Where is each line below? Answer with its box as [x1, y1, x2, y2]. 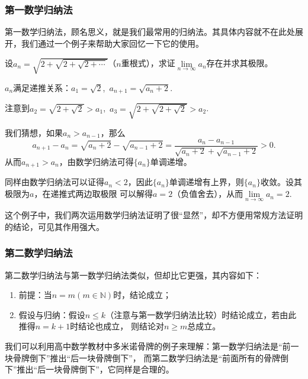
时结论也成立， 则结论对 [70, 320, 164, 332]
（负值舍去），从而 [172, 187, 243, 200]
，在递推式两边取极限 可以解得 [34, 187, 153, 200]
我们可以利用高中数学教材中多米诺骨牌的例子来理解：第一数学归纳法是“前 [5, 340, 291, 352]
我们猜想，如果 [5, 126, 63, 138]
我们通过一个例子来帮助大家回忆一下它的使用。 [21, 37, 204, 49]
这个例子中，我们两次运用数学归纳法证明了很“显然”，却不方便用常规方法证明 [5, 209, 303, 221]
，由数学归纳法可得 [59, 156, 134, 167]
